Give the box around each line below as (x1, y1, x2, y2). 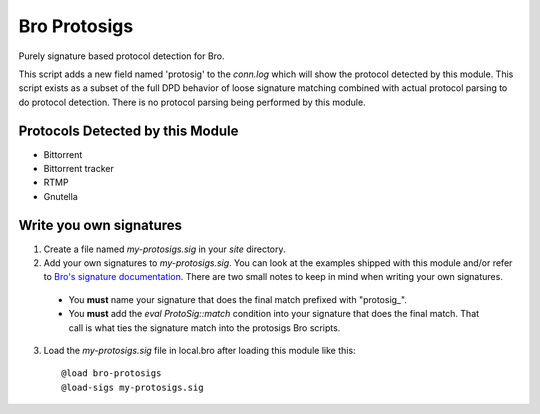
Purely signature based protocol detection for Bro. (18, 50, 225, 62)
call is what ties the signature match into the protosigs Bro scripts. (68, 321, 341, 334)
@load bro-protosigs (61, 368, 162, 379)
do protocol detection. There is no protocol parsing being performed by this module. (18, 96, 366, 108)
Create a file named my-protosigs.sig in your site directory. (43, 243, 286, 255)
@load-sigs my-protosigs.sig (61, 381, 204, 393)
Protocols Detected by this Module (18, 122, 239, 139)
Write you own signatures (18, 216, 183, 234)
